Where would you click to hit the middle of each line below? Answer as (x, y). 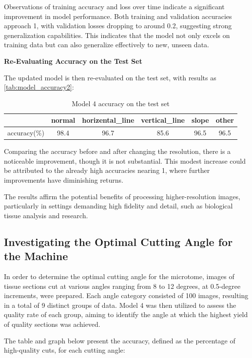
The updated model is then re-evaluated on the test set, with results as (110, 77)
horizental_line (108, 120)
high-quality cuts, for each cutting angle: (65, 350)
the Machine (36, 256)
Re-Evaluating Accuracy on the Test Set (73, 61)
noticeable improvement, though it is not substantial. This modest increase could (125, 160)
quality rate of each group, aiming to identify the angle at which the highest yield (126, 314)
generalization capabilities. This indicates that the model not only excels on (117, 35)
